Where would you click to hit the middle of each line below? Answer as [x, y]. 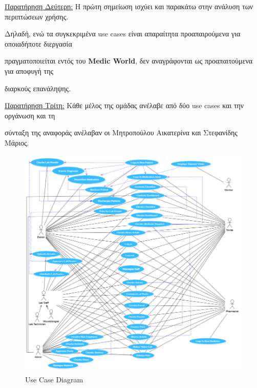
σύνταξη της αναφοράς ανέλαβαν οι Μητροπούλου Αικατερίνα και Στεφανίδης [121, 132]
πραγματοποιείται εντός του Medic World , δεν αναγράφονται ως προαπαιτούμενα [129, 61]
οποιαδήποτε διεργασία [38, 43]
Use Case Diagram [54, 379]
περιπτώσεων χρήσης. [37, 16]
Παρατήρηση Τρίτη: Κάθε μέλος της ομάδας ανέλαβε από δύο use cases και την [124, 105]
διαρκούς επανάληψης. [38, 88]
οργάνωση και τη [30, 115]
